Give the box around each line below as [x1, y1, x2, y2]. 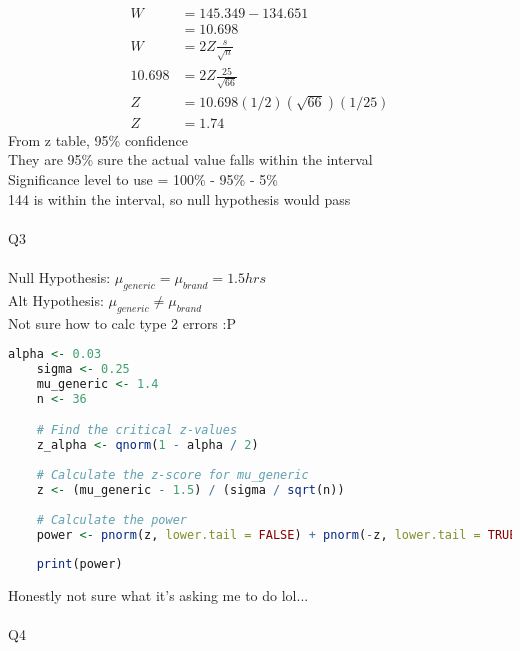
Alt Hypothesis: [8, 289, 104, 310]
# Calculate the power [36, 512, 187, 527]
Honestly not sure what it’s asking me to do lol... [8, 585, 309, 606]
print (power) [36, 557, 123, 572]
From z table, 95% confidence [8, 129, 188, 150]
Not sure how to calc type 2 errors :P [8, 312, 236, 333]
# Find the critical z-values [36, 423, 238, 438]
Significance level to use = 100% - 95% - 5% [8, 169, 278, 190]
